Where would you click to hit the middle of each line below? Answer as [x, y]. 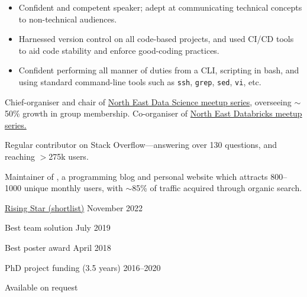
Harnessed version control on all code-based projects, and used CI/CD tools [156, 39]
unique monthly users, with [73, 188]
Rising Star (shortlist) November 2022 [74, 207]
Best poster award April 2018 [58, 247]
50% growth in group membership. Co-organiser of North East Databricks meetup [153, 113]
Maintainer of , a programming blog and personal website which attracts [136, 176]
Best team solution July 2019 [58, 227]
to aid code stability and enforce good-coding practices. [119, 50]
